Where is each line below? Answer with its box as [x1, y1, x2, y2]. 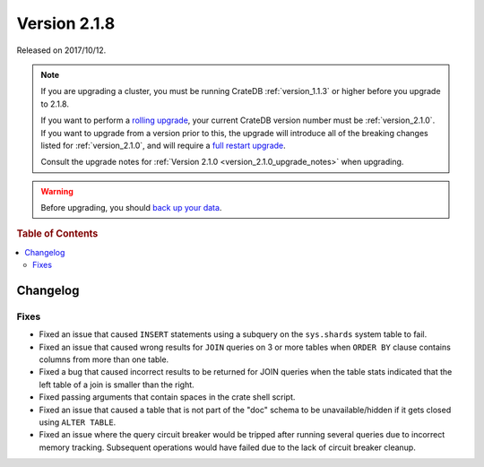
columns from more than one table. [39, 354, 169, 365]
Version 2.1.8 [16, 13, 116, 33]
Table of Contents [16, 228, 99, 240]
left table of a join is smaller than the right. [39, 379, 194, 390]
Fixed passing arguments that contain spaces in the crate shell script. [39, 392, 296, 402]
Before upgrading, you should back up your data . [40, 203, 222, 213]
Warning [40, 186, 73, 196]
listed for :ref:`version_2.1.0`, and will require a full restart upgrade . [40, 140, 286, 151]
